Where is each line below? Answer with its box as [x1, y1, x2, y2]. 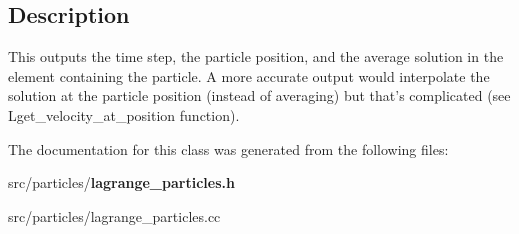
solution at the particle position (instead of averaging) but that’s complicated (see [8, 85, 511, 106]
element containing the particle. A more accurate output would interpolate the [8, 65, 490, 86]
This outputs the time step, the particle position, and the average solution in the [8, 46, 504, 67]
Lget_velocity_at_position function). [8, 104, 240, 125]
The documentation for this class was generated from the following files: [8, 138, 449, 159]
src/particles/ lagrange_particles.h [8, 172, 235, 193]
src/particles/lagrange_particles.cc [8, 205, 221, 226]
